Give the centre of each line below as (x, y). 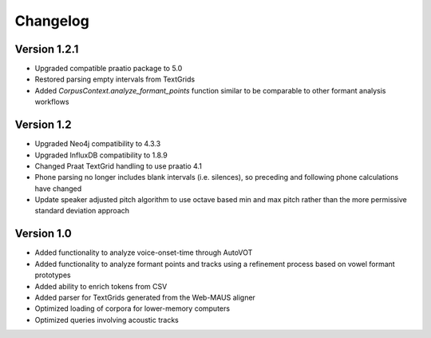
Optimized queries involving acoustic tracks (107, 320)
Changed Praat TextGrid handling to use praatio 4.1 (119, 166)
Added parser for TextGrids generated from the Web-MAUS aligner (145, 297)
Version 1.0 (43, 234)
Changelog (52, 21)
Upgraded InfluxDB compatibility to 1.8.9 (101, 155)
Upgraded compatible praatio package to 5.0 (109, 69)
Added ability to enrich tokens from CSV (101, 286)
